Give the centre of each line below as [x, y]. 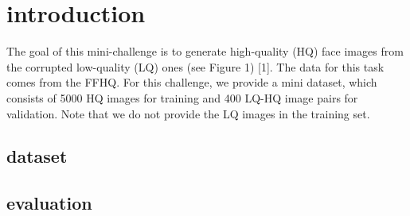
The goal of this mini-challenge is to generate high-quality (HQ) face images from [205, 51]
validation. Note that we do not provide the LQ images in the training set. [188, 113]
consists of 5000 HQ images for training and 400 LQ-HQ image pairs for [182, 97]
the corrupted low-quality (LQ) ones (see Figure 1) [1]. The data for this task [195, 66]
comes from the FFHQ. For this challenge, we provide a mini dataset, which [192, 82]
